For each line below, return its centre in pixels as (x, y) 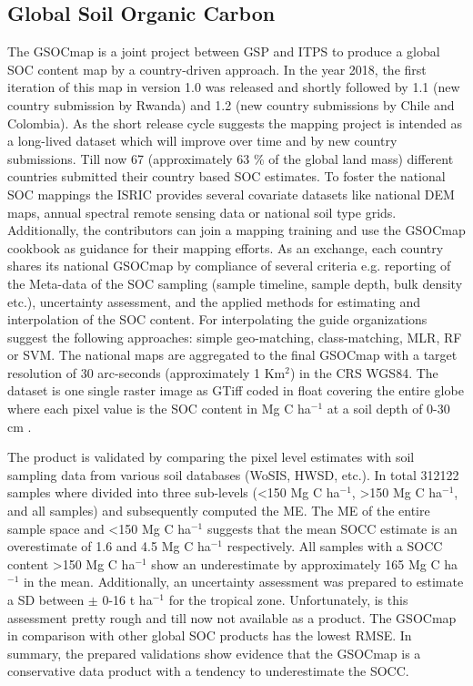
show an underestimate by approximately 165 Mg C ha (304, 563)
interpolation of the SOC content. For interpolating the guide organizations (217, 319)
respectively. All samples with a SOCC (335, 546)
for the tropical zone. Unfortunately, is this (288, 600)
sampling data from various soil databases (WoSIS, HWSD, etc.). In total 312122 (233, 474)
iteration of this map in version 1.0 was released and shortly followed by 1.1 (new (234, 87)
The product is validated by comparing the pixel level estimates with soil (211, 457)
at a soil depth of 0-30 (388, 409)
